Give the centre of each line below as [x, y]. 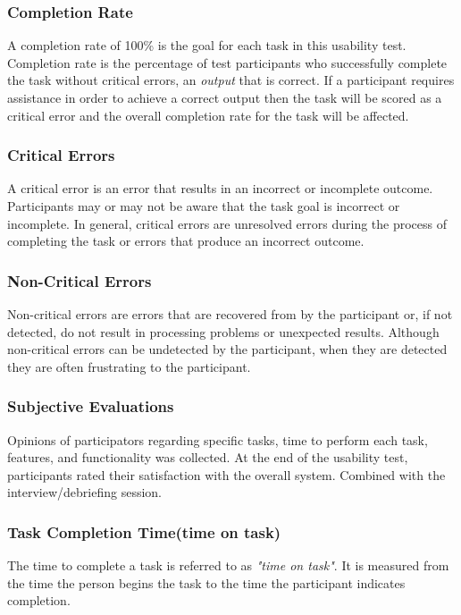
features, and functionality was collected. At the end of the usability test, [208, 457]
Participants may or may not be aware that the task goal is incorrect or [204, 206]
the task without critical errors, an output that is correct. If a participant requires [231, 80]
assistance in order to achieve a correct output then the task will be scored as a [225, 97]
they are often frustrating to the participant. [129, 366]
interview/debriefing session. [84, 492]
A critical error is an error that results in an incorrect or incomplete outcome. [220, 188]
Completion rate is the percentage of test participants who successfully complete [227, 62]
